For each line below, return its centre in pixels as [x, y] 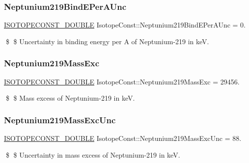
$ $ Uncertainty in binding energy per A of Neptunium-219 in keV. [107, 41]
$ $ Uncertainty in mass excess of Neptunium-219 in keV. [93, 154]
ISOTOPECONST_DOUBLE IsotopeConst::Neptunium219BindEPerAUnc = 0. [125, 25]
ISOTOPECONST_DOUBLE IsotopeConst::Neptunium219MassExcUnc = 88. [123, 138]
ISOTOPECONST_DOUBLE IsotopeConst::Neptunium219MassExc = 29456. [122, 81]
